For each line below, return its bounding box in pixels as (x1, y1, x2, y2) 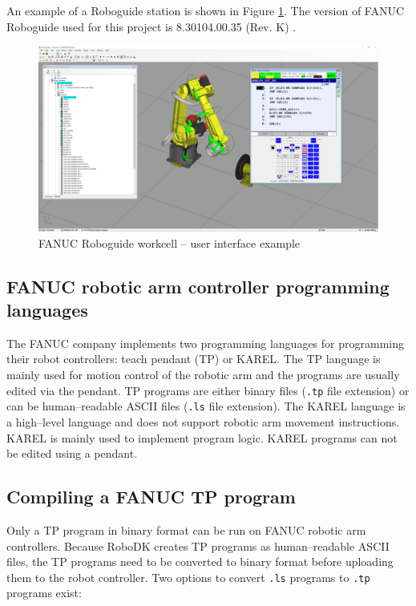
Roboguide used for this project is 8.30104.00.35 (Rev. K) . (6, 18, 297, 34)
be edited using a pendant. (6, 445, 138, 462)
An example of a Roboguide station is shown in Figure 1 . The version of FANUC (6, 2, 405, 18)
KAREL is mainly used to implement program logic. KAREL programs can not (6, 429, 398, 446)
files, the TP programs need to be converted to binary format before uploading (6, 553, 394, 570)
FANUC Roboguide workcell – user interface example (38, 234, 301, 251)
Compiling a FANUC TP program (6, 484, 296, 509)
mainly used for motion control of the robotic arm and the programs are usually (6, 366, 400, 383)
